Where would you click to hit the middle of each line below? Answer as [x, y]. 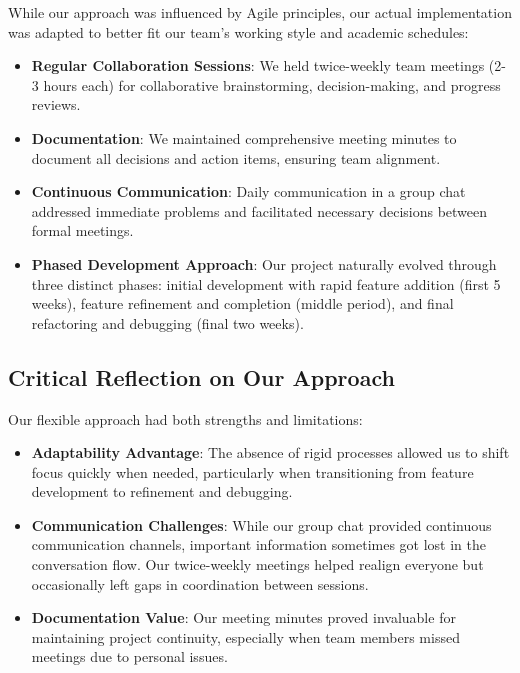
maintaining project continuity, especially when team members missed [245, 636]
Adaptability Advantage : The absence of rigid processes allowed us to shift [270, 452]
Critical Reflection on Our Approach [201, 376]
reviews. [56, 104]
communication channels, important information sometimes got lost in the [259, 544]
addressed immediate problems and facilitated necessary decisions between [259, 210]
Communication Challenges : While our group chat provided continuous [261, 524]
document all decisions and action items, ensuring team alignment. [236, 157]
